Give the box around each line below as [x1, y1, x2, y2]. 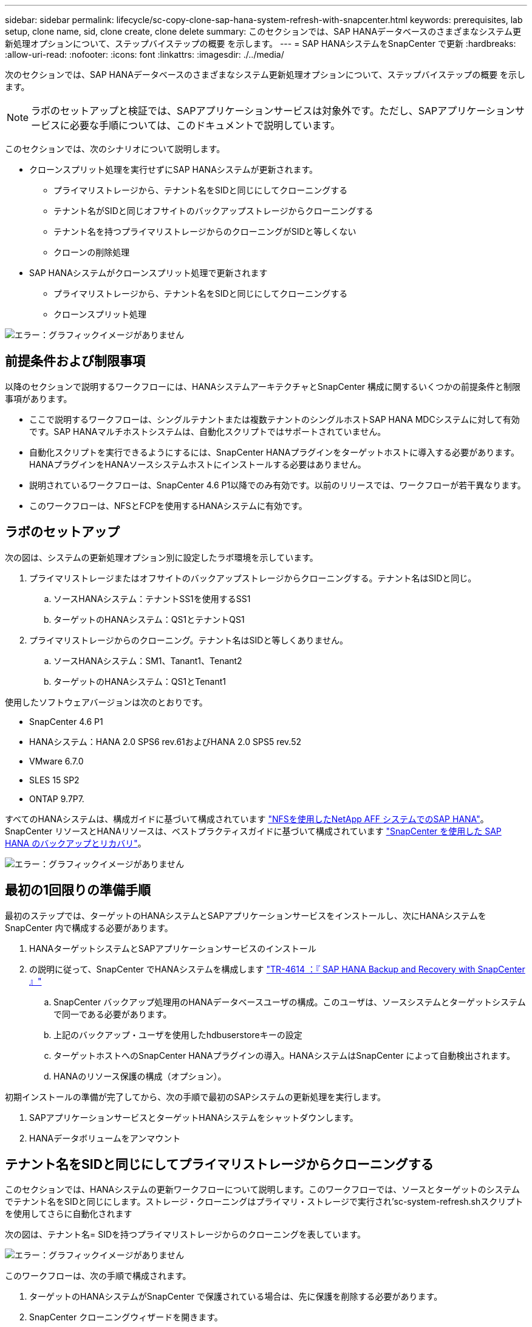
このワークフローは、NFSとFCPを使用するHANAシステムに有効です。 [29, 500, 307, 511]
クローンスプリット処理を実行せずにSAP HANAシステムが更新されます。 [29, 164, 318, 175]
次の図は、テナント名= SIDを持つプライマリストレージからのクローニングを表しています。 [5, 1229, 366, 1240]
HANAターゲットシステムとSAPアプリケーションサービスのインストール [29, 943, 316, 954]
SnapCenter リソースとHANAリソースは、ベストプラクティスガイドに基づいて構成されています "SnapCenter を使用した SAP [5, 825, 502, 836]
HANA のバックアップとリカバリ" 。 [5, 837, 146, 848]
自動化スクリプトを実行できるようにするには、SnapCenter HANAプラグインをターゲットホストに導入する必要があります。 [29, 446, 519, 457]
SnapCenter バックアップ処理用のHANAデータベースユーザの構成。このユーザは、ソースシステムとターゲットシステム [53, 996, 526, 1007]
